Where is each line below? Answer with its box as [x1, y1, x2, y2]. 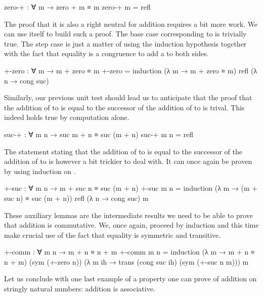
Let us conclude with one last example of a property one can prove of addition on [4, 273, 257, 284]
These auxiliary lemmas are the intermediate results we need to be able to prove [4, 209, 253, 220]
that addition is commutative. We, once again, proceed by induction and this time [4, 220, 259, 230]
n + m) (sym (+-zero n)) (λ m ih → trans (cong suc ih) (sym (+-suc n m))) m [4, 256, 249, 267]
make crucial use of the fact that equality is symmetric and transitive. [4, 229, 221, 240]
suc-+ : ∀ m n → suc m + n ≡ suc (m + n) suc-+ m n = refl [4, 129, 193, 139]
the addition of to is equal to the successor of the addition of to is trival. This [4, 102, 245, 112]
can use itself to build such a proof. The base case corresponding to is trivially [4, 28, 247, 39]
